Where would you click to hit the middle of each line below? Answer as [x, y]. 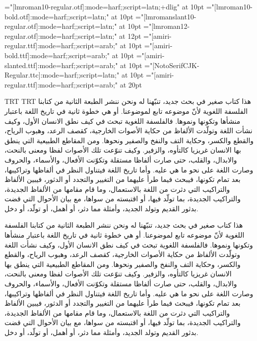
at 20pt [131, 84]
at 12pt [130, 36]
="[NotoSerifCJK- [172, 65]
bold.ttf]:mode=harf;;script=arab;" [57, 55]
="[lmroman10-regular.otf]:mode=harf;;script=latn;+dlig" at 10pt [104, 6]
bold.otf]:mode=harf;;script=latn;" [57, 16]
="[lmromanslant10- [166, 16]
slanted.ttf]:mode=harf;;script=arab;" [61, 65]
